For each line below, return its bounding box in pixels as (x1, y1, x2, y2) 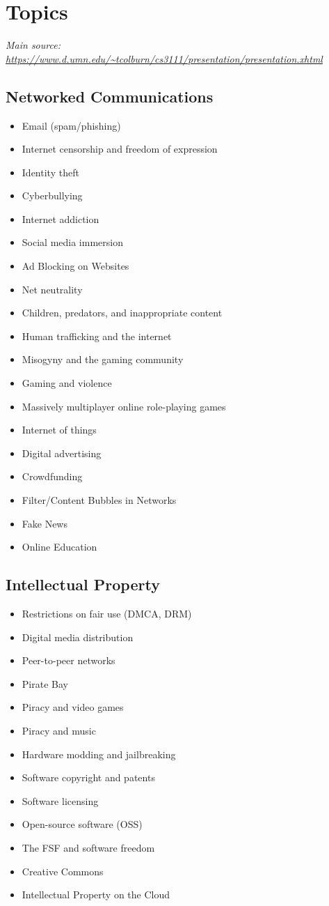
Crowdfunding (22, 469, 83, 484)
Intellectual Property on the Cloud (22, 887, 170, 902)
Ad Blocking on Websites (22, 259, 129, 273)
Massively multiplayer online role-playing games (22, 399, 226, 413)
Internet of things (22, 422, 97, 437)
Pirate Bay (22, 676, 68, 691)
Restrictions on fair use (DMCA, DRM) (22, 606, 192, 620)
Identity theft (22, 164, 79, 179)
